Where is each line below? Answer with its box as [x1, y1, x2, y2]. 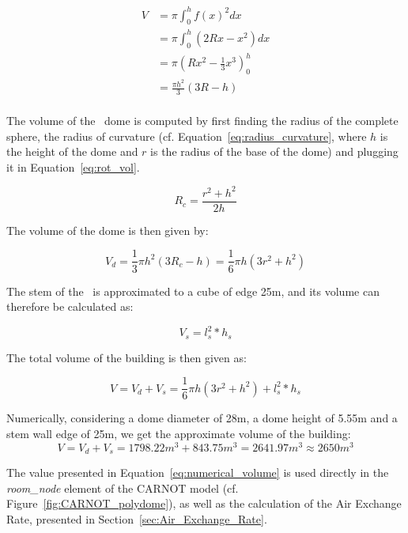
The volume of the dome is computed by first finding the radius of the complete [6, 112, 399, 128]
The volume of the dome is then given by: [6, 221, 209, 238]
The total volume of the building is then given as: [6, 349, 247, 365]
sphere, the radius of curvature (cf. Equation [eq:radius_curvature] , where [6, 127, 367, 144]
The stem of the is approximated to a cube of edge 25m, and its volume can [6, 282, 380, 299]
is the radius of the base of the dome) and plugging [150, 143, 399, 160]
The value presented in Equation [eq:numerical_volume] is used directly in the [6, 464, 389, 481]
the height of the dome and [6, 143, 138, 160]
